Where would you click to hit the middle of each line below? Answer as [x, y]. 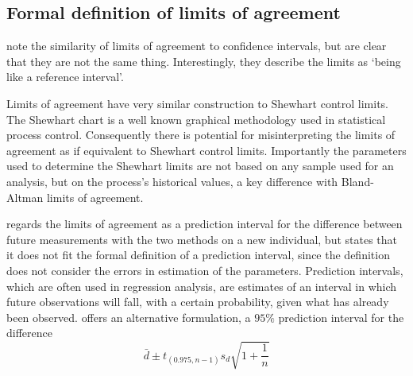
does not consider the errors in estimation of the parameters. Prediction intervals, [205, 270]
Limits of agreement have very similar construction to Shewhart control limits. [197, 103]
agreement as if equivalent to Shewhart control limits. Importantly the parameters [206, 150]
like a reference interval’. [65, 77]
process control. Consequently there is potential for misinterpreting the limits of [201, 135]
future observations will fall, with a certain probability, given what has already [198, 302]
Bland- [357, 181]
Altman [25, 197]
